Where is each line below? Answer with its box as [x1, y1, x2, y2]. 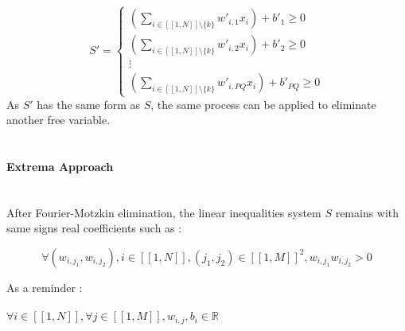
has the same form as [37, 95, 141, 112]
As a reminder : [6, 278, 83, 295]
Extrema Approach [6, 158, 114, 174]
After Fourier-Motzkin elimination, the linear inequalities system [6, 204, 321, 220]
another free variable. [6, 111, 111, 128]
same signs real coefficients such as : [6, 220, 182, 236]
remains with [335, 204, 399, 220]
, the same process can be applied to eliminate [150, 95, 376, 112]
